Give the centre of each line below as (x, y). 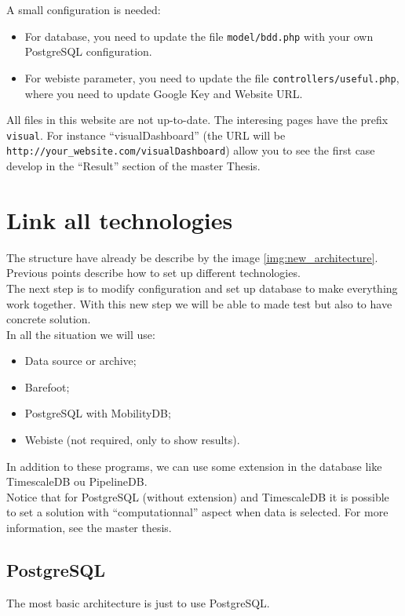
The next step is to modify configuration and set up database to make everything (202, 288)
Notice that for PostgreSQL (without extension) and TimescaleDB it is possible (198, 496)
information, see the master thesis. (89, 528)
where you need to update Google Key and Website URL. (164, 93)
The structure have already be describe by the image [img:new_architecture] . (192, 257)
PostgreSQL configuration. (88, 51)
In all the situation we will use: (81, 334)
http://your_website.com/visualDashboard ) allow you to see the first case (191, 150)
